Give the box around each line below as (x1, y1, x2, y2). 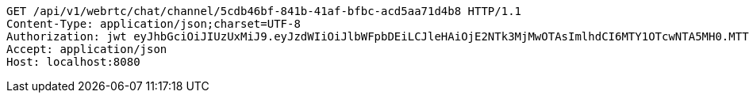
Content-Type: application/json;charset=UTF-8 (6, 17, 301, 30)
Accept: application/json (6, 43, 167, 55)
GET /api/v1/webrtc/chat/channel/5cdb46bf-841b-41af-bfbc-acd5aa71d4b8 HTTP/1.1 (6, 5, 522, 17)
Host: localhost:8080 (6, 55, 140, 68)
